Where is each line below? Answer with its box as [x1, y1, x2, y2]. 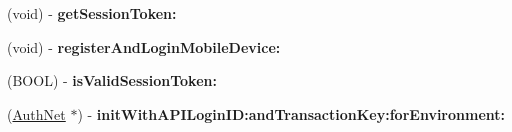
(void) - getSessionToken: [7, 3, 177, 23]
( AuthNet [7, 103, 66, 124]
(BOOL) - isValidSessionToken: [7, 70, 217, 91]
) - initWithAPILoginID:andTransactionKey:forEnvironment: [77, 103, 505, 124]
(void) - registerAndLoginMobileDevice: [7, 36, 281, 57]
